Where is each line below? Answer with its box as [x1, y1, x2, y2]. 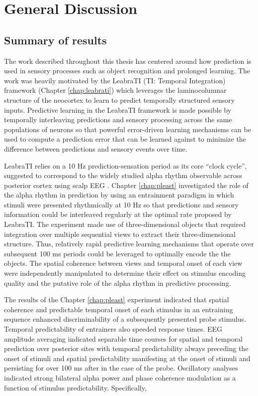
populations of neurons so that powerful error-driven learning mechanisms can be [4, 124, 251, 134]
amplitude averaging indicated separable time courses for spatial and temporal [4, 333, 243, 344]
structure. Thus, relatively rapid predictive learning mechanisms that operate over [4, 238, 254, 249]
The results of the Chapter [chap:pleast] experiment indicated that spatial [4, 294, 229, 305]
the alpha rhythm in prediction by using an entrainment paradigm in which [4, 190, 234, 200]
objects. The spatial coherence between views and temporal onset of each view [4, 258, 243, 268]
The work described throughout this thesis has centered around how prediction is [4, 55, 252, 66]
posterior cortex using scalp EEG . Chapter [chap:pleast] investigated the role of [4, 180, 249, 190]
